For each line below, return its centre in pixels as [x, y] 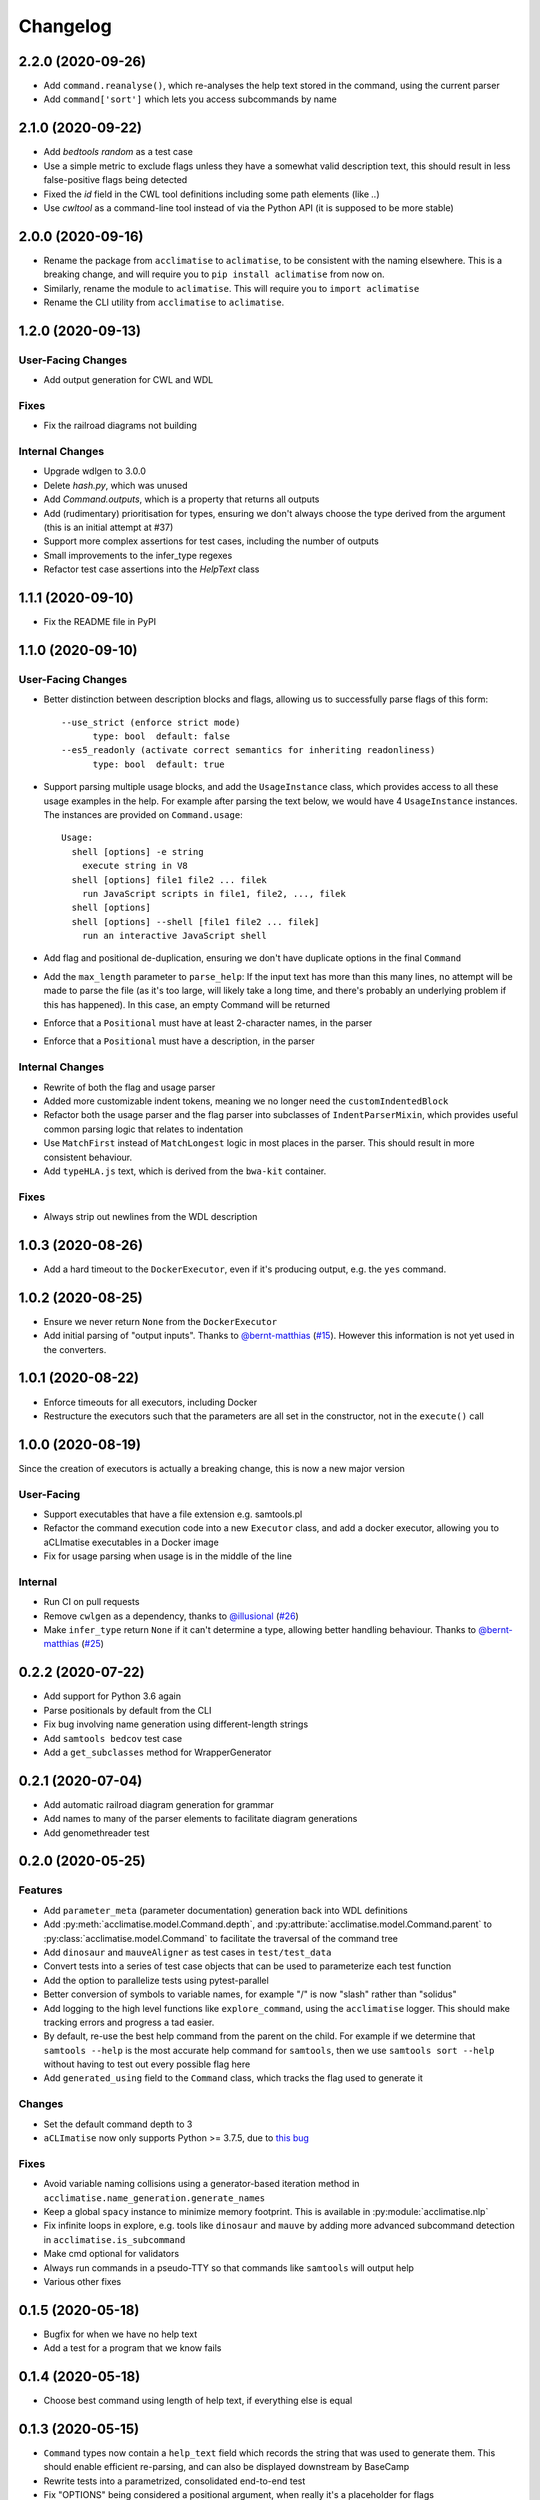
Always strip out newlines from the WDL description [150, 1217]
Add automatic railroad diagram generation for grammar [158, 1804]
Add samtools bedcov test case [113, 1738]
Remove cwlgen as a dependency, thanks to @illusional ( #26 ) [171, 1616]
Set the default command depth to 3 [118, 2124]
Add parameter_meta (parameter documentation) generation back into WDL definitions [226, 1910]
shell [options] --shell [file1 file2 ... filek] [195, 921]
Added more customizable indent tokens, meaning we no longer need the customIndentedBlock [246, 1101]
